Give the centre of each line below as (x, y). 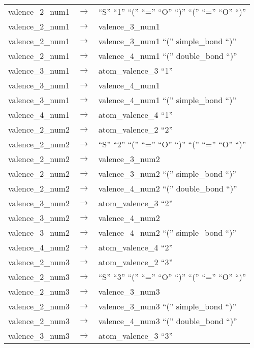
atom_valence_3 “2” (135, 203)
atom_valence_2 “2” (135, 129)
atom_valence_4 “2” (135, 247)
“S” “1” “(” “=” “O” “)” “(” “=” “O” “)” (172, 11)
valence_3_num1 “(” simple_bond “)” (167, 41)
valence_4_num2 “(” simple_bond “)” (167, 232)
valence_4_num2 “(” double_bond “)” (168, 188)
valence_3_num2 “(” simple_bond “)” (167, 173)
